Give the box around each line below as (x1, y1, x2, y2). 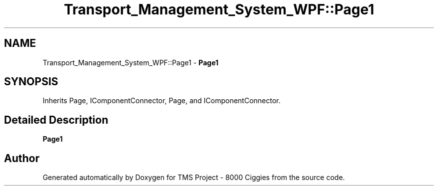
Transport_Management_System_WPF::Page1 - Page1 (42, 58, 218, 67)
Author (4, 152, 39, 165)
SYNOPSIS (4, 75, 58, 88)
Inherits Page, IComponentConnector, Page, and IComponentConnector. (42, 96, 281, 105)
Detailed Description (4, 113, 108, 126)
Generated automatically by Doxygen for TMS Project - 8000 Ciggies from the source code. (42, 173, 345, 182)
